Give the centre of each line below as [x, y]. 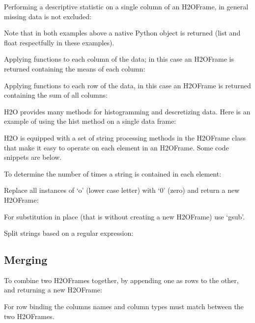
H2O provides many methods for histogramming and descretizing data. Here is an [127, 111]
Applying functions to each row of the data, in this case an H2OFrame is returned [127, 85]
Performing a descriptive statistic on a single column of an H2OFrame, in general [126, 6]
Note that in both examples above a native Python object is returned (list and [122, 33]
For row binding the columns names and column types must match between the [124, 306]
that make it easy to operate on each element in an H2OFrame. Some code [116, 147]
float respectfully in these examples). [59, 42]
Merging [26, 260]
